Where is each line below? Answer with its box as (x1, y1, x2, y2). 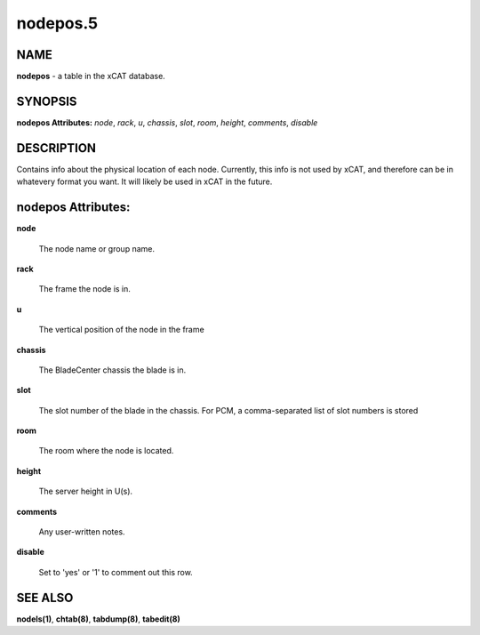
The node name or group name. (38, 243, 156, 253)
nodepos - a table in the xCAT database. (16, 71, 166, 82)
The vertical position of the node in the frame (38, 325, 204, 335)
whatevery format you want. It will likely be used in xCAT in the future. (16, 176, 273, 187)
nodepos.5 (16, 13, 99, 33)
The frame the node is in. (38, 284, 131, 294)
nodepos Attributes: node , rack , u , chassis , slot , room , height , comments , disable (16, 117, 318, 128)
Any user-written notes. (38, 526, 125, 537)
